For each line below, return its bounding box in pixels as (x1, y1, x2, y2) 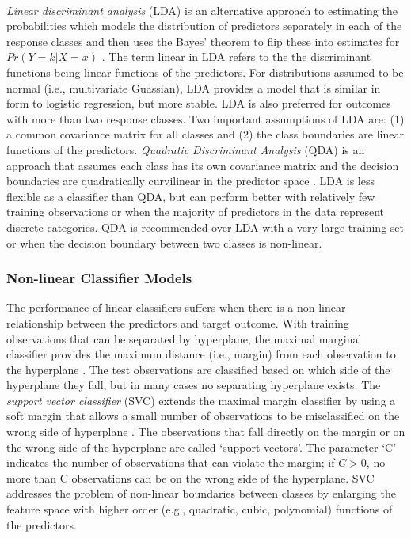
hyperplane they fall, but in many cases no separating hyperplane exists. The (6, 377, 381, 393)
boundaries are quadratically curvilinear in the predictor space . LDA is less (6, 172, 375, 189)
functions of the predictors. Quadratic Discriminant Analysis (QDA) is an (6, 141, 365, 157)
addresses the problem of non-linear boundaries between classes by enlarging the (6, 485, 396, 502)
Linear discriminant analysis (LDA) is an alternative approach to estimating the (6, 2, 398, 18)
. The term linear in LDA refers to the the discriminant (101, 48, 371, 65)
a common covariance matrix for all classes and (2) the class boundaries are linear (6, 126, 404, 142)
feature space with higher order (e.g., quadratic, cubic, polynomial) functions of (6, 501, 393, 517)
